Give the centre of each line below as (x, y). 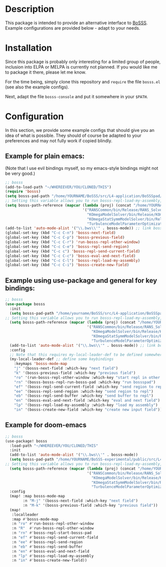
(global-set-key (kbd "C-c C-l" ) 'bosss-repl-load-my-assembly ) (73, 260)
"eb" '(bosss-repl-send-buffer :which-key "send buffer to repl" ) (84, 396)
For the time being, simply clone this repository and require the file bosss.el (83, 81)
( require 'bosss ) (23, 192)
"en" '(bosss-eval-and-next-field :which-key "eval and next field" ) (87, 401)
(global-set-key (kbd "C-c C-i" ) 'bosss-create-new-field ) (67, 265)
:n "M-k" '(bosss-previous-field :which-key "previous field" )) (90, 505)
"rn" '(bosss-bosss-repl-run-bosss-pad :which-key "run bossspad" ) (85, 382)
